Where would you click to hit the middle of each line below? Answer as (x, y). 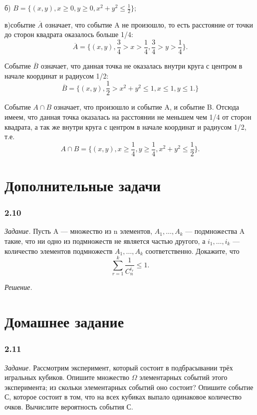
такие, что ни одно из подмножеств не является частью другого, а (105, 241)
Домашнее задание (64, 322)
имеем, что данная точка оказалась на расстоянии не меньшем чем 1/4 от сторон (128, 116)
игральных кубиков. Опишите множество (67, 377)
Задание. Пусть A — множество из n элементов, (79, 231)
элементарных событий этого (183, 377)
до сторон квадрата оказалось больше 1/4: (69, 34)
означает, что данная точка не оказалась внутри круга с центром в (141, 66)
